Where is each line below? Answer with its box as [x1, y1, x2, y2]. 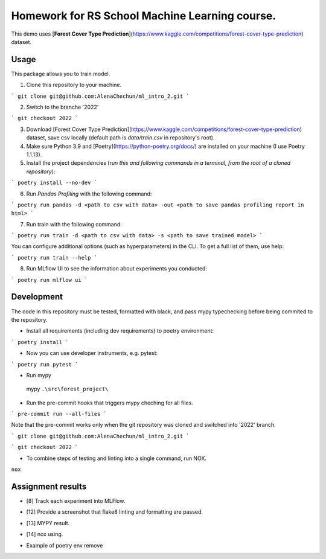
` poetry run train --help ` [11, 254, 98, 261]
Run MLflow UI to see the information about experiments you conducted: [26, 265, 208, 272]
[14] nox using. [26, 531, 63, 538]
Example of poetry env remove [26, 541, 103, 549]
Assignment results [11, 481, 87, 491]
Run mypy [26, 371, 51, 379]
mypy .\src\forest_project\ [26, 385, 109, 392]
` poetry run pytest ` [11, 361, 78, 368]
